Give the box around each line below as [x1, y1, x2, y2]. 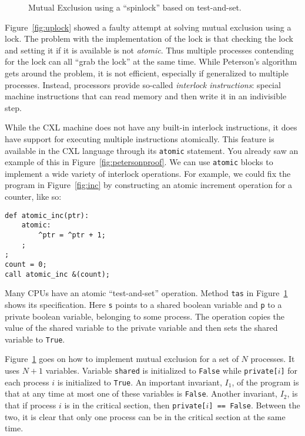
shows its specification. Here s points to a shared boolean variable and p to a [5, 298, 282, 310]
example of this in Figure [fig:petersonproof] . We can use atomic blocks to [5, 156, 273, 168]
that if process [5, 398, 56, 411]
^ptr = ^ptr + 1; [38, 230, 106, 239]
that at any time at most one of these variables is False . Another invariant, [5, 387, 277, 400]
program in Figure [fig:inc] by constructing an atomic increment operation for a [5, 179, 293, 191]
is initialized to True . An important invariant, [57, 375, 222, 388]
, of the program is [232, 375, 299, 388]
